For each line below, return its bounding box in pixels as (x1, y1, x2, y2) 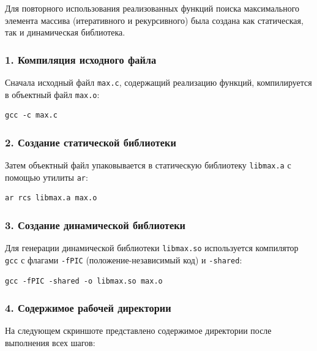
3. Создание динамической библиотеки (5, 217, 185, 232)
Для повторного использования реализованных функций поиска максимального (5, 2, 300, 14)
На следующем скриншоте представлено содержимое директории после (5, 324, 272, 337)
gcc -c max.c (5, 111, 58, 120)
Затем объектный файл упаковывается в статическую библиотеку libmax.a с (5, 159, 291, 172)
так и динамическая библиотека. (5, 26, 125, 39)
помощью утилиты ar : (5, 170, 88, 183)
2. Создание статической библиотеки (5, 134, 176, 149)
